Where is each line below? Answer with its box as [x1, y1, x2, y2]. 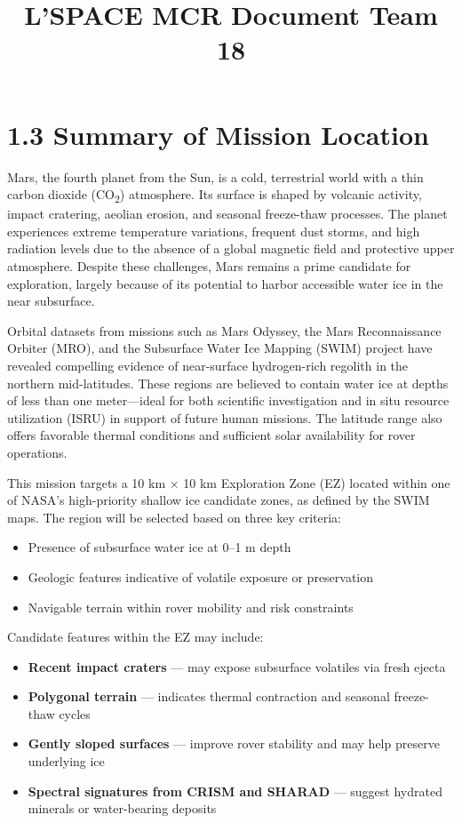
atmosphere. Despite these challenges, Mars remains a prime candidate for [7, 257, 411, 275]
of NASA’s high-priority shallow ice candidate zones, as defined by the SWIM [7, 491, 430, 509]
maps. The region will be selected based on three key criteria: [7, 507, 342, 526]
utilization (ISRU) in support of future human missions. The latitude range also [7, 408, 442, 427]
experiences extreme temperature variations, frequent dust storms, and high [7, 221, 420, 240]
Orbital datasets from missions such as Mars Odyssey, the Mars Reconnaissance [7, 321, 442, 340]
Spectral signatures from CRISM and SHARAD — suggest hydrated [28, 781, 442, 800]
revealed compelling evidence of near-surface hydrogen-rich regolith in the [7, 356, 409, 374]
